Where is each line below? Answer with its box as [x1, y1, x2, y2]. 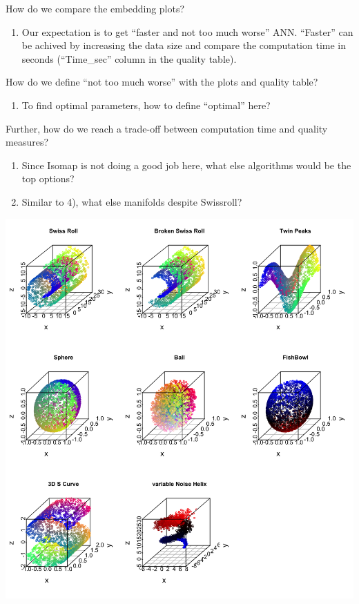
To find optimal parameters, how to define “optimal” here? [21, 97, 271, 112]
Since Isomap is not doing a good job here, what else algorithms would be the [21, 157, 351, 172]
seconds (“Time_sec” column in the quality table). [21, 51, 237, 66]
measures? [6, 135, 49, 149]
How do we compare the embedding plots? [6, 1, 185, 15]
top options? [21, 171, 75, 186]
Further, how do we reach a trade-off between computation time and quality [6, 121, 328, 135]
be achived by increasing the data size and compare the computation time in [21, 38, 347, 52]
